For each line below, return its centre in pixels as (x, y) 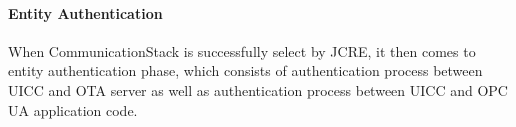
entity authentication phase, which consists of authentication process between (245, 70)
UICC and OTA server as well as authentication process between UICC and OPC (258, 89)
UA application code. (73, 109)
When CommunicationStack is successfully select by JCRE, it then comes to (242, 50)
